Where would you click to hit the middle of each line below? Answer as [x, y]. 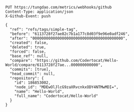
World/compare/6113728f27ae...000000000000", [54, 65]
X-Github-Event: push [28, 16]
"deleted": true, [28, 47]
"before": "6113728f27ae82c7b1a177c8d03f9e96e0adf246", [70, 34]
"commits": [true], [30, 69]
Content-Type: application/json [39, 12]
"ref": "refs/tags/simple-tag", [44, 29]
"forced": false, [28, 52]
